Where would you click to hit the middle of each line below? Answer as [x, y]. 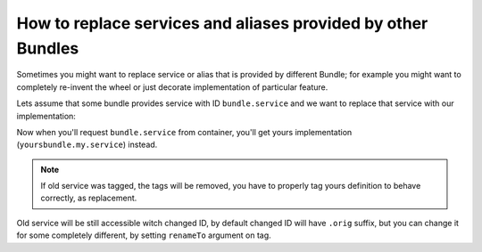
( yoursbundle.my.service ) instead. [87, 145]
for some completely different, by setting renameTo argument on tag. [144, 235]
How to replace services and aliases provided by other [222, 23]
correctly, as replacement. [89, 198]
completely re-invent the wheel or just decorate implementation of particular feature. [172, 87]
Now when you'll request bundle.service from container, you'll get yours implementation [184, 132]
